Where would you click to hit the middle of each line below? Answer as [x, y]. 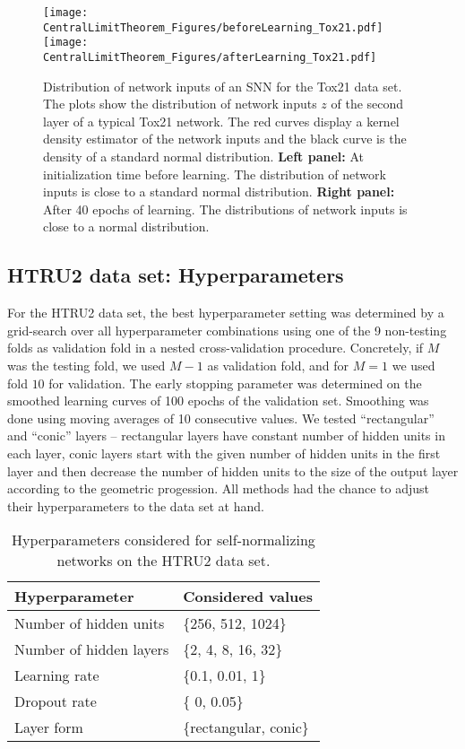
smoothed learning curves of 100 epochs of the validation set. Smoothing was [218, 401]
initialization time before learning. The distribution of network [215, 174]
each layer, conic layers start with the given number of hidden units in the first [224, 453]
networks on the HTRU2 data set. [164, 561]
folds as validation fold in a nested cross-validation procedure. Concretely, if [215, 348]
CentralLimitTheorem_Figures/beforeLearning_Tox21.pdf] [213, 27]
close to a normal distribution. [126, 226]
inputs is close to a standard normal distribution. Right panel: [219, 192]
